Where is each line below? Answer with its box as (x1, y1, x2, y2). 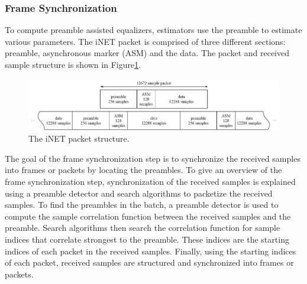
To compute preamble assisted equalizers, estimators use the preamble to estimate (5, 24, 302, 36)
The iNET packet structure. (28, 132, 130, 145)
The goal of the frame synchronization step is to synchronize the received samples (5, 152, 300, 164)
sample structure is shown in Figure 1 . (5, 58, 141, 70)
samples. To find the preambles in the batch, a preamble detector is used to (5, 198, 279, 211)
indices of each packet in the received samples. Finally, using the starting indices (5, 244, 296, 257)
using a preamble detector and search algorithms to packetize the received (5, 187, 273, 199)
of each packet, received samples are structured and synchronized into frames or (5, 256, 294, 269)
